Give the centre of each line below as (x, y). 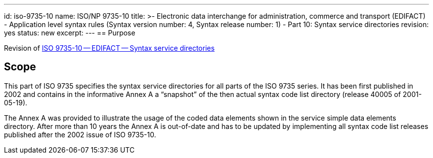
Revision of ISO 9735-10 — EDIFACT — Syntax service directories (109, 48)
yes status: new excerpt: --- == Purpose (70, 33)
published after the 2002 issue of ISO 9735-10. (80, 134)
